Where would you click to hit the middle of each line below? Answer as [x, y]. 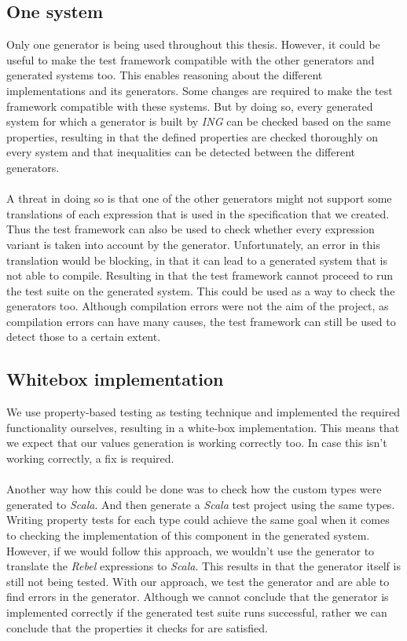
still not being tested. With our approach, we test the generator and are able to [198, 581]
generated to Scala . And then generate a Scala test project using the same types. [201, 504]
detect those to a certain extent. [84, 337]
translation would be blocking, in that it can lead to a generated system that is [197, 260]
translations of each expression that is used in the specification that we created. [198, 213]
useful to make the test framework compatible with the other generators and [191, 59]
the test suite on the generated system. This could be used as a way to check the [201, 290]
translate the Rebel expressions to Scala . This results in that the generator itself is [203, 566]
